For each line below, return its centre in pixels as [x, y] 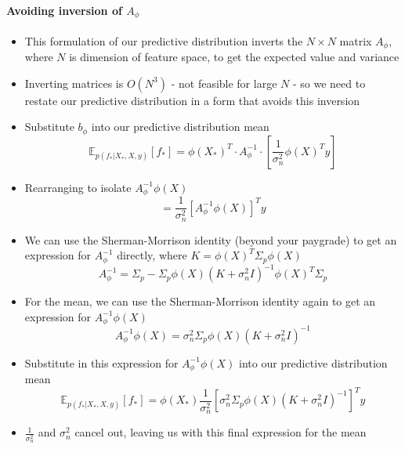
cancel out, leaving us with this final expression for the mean [221, 432]
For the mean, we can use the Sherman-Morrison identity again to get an [200, 301]
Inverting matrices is [74, 83]
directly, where [152, 255]
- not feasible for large [224, 83]
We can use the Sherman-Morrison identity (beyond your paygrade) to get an [211, 239]
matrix [356, 40]
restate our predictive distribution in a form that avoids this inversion [192, 100]
